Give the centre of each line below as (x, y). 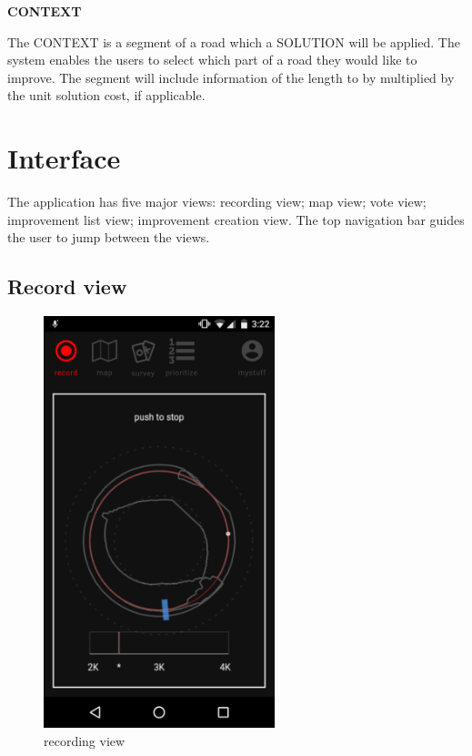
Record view (67, 286)
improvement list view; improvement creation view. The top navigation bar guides (236, 219)
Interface (64, 158)
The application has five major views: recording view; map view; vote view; (217, 202)
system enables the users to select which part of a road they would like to (212, 60)
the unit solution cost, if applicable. (106, 95)
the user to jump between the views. (109, 237)
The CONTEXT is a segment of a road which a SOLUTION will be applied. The (234, 41)
